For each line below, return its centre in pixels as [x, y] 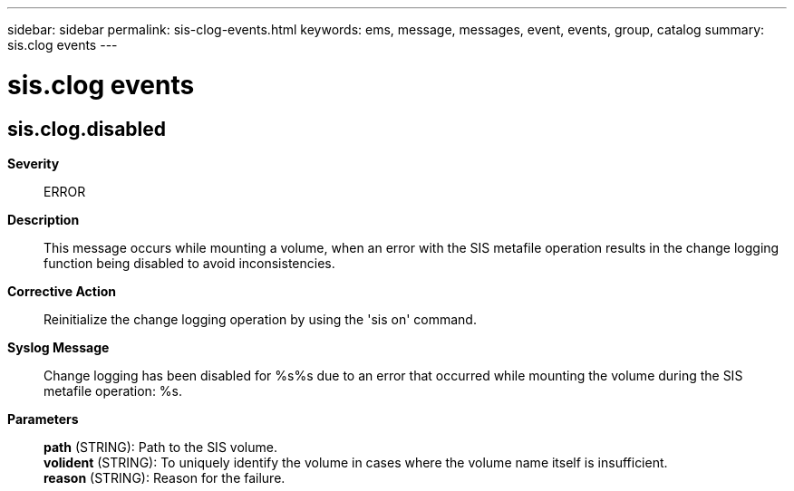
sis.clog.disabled [87, 129]
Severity [34, 163]
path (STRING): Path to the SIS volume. [160, 447]
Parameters [43, 419]
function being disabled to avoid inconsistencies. [189, 263]
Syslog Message [58, 347]
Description [44, 219]
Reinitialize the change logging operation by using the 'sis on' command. [260, 319]
